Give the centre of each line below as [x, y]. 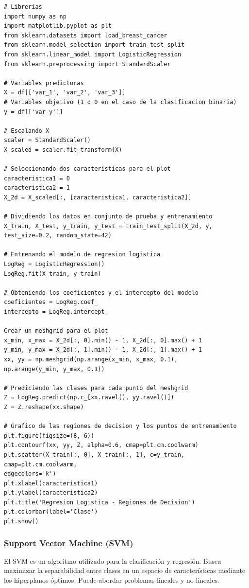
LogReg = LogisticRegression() [54, 264]
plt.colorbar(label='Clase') [51, 512]
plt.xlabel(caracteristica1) [51, 483]
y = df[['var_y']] [33, 112]
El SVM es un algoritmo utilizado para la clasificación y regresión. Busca [113, 561]
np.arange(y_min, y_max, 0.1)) [54, 369]
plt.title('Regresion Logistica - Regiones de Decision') [100, 502]
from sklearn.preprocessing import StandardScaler [87, 64]
